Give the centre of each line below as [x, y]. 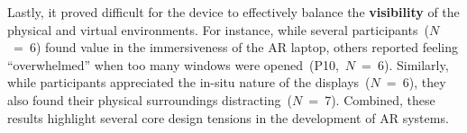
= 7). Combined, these [372, 99]
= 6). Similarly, [405, 64]
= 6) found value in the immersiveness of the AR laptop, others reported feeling [235, 47]
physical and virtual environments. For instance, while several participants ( [218, 29]
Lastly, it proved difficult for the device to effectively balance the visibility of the [233, 12]
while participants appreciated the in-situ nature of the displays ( [189, 82]
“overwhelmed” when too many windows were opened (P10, [173, 64]
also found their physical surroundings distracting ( [150, 99]
